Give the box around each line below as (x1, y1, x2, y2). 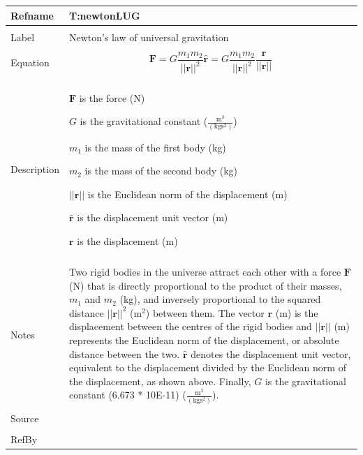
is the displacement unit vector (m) (77, 210, 228, 225)
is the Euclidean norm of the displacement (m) (87, 186, 288, 201)
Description (10, 162, 59, 177)
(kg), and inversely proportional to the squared (119, 292, 321, 306)
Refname (10, 8, 54, 22)
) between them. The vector (145, 305, 265, 320)
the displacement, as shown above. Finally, (68, 373, 251, 388)
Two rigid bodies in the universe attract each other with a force (68, 264, 341, 278)
